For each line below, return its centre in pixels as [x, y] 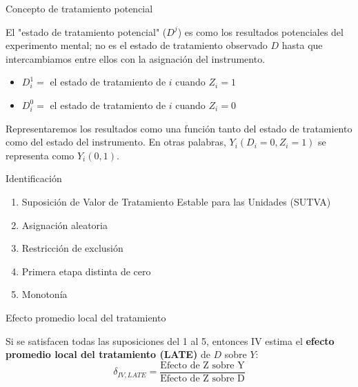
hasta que [302, 45]
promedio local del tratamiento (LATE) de [108, 354]
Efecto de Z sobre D [202, 378]
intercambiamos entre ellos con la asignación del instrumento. [136, 58]
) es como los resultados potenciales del [260, 31]
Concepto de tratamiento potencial [79, 8]
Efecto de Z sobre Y [202, 365]
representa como [40, 155]
